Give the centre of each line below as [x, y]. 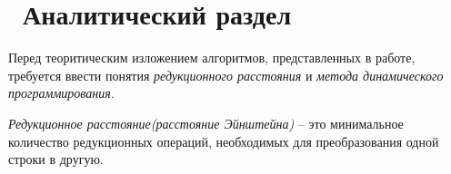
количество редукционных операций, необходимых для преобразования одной [224, 141]
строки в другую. [56, 159]
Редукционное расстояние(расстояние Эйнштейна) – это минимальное [206, 123]
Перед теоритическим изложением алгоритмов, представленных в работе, [212, 58]
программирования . [61, 93]
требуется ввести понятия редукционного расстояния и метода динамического [226, 75]
